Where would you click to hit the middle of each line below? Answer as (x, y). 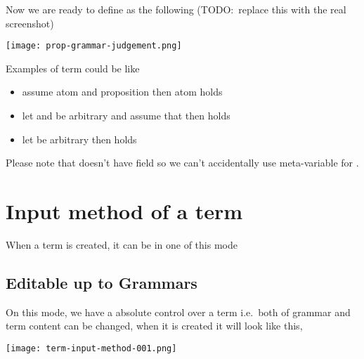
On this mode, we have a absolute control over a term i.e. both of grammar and (178, 312)
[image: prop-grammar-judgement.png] (94, 46)
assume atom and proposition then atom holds (122, 92)
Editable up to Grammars (102, 282)
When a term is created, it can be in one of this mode (122, 244)
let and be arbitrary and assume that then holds (126, 116)
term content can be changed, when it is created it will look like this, (154, 326)
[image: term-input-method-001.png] (91, 348)
